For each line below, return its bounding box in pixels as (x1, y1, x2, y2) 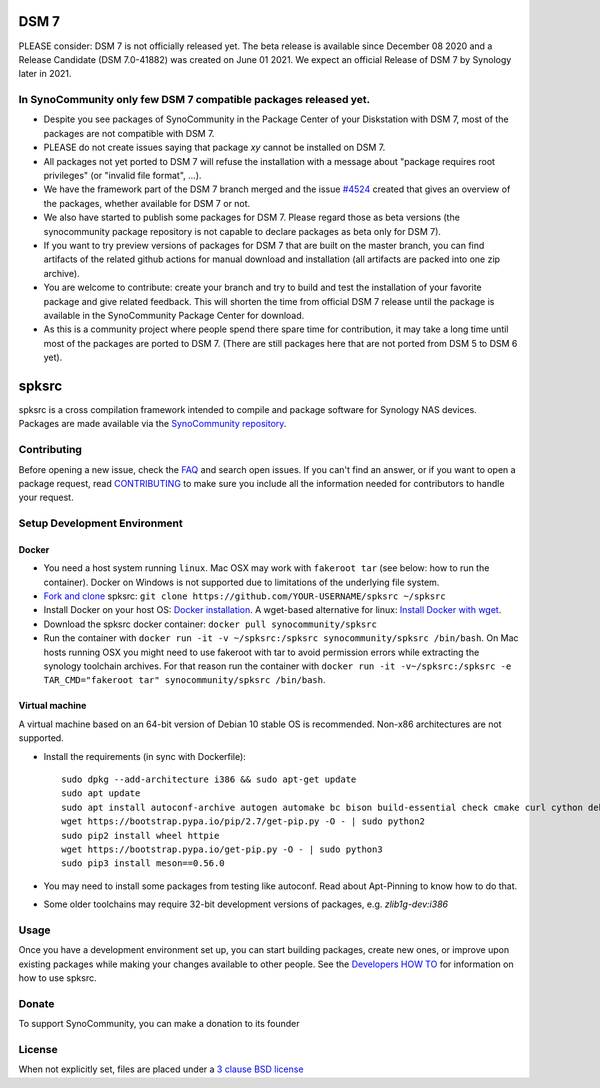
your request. (18, 491, 74, 504)
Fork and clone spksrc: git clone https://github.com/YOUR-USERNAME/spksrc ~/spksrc (43, 590, 446, 602)
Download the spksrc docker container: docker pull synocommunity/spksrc (43, 618, 377, 630)
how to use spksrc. (18, 971, 97, 984)
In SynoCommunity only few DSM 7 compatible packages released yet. (18, 93, 371, 107)
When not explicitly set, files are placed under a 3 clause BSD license (18, 1063, 304, 1075)
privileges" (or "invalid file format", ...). (43, 170, 202, 181)
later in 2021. (18, 68, 72, 80)
